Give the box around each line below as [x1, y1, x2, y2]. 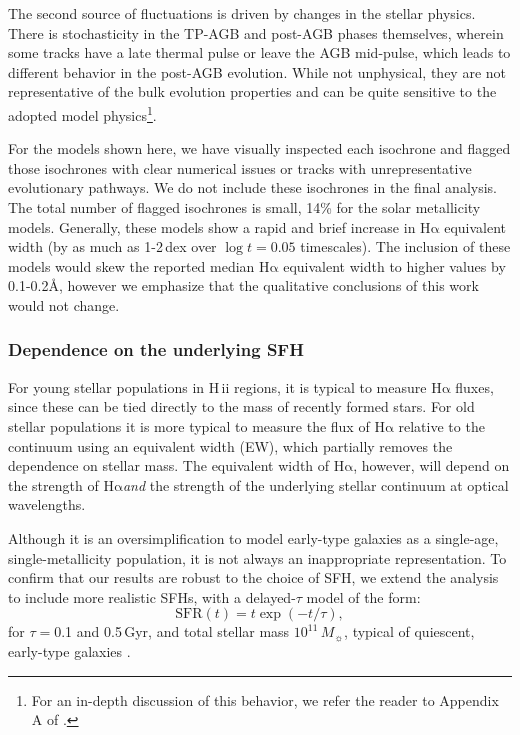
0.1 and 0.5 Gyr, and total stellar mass [54, 621, 290, 642]
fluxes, [455, 376, 494, 397]
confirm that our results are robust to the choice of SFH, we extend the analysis [8, 567, 499, 588]
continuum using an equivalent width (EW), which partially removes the [8, 435, 453, 456]
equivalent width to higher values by [283, 255, 506, 276]
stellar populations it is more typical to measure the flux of [8, 415, 370, 436]
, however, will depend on [353, 455, 510, 476]
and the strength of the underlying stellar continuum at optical [122, 474, 509, 495]
